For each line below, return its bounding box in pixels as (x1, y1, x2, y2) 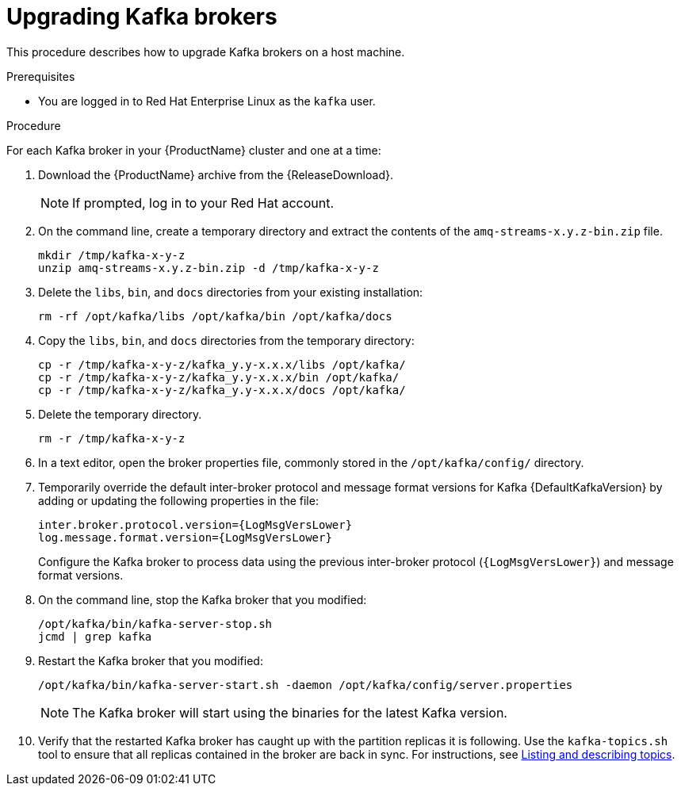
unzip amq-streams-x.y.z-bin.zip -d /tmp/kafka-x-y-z (38, 261, 379, 274)
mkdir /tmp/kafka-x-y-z (38, 248, 186, 262)
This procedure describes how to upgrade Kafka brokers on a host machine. (6, 44, 405, 59)
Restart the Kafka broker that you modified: (38, 653, 263, 668)
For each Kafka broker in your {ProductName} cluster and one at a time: (6, 143, 381, 157)
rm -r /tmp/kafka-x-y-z (38, 431, 186, 445)
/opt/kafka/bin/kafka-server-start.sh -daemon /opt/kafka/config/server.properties (38, 678, 573, 691)
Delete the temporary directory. (38, 407, 202, 421)
